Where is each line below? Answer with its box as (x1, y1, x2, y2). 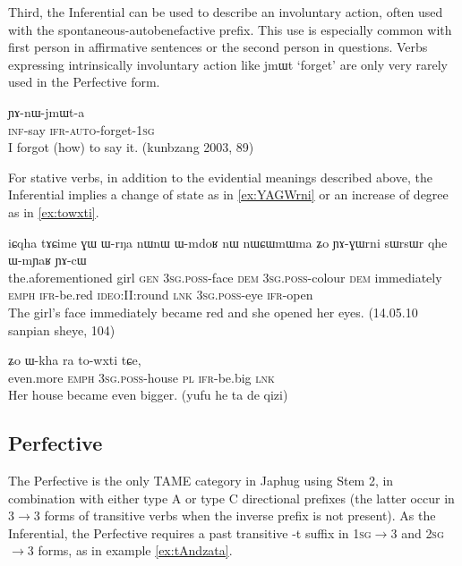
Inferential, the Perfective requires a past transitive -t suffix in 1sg (8, 523, 372, 542)
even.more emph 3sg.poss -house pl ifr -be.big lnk (8, 367, 275, 386)
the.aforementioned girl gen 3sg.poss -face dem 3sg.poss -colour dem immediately (8, 267, 442, 286)
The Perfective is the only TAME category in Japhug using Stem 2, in (8, 471, 394, 490)
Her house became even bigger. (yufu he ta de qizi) (8, 385, 288, 404)
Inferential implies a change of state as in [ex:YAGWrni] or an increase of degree (8, 185, 449, 204)
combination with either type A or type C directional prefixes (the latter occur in (8, 488, 455, 507)
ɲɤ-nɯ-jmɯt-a (8, 102, 85, 121)
